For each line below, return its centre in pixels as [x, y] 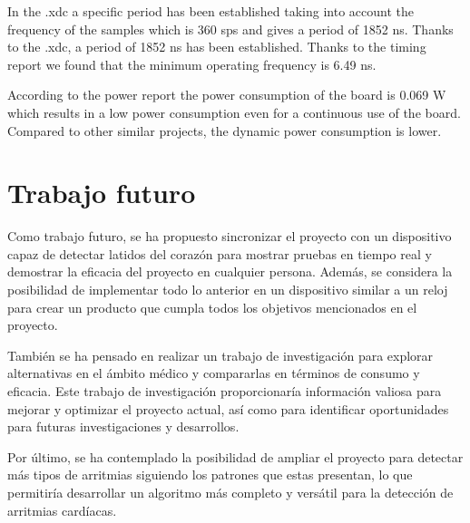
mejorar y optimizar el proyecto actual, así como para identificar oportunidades [228, 408]
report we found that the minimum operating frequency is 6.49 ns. [192, 64]
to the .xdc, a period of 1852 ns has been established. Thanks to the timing [217, 47]
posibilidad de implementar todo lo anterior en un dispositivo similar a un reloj [228, 290]
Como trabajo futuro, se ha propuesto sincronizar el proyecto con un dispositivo [230, 236]
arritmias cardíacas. [62, 510]
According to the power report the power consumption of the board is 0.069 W [227, 95]
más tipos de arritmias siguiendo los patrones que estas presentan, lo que [210, 475]
